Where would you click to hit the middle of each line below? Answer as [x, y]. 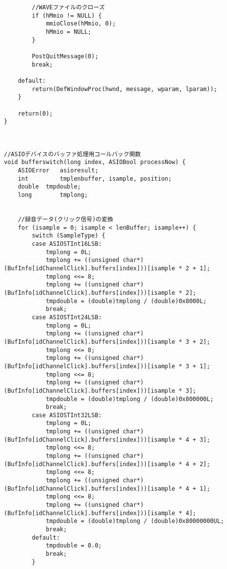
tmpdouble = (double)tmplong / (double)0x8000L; [126, 301]
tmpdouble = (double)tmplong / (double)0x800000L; [130, 399]
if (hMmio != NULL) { [67, 15]
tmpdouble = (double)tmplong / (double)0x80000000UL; [135, 521]
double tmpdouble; [49, 187]
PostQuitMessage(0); [65, 56]
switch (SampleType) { [69, 236]
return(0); [35, 113]
